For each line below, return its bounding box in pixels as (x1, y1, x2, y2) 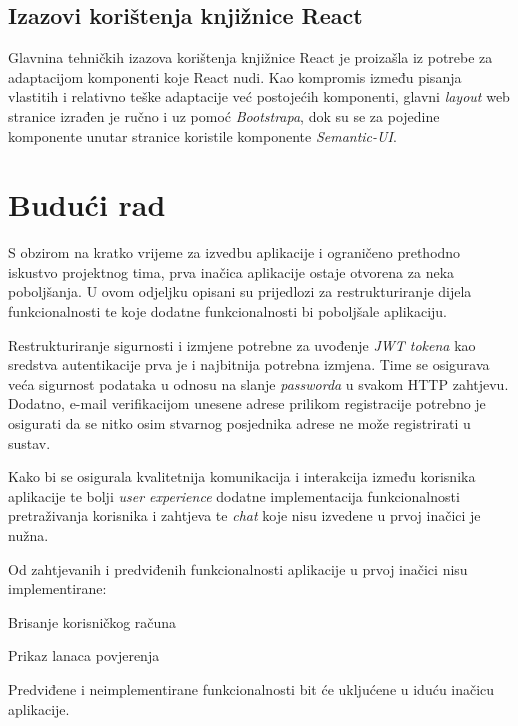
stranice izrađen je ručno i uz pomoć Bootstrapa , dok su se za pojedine (8, 105, 440, 126)
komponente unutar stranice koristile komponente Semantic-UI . (8, 125, 397, 146)
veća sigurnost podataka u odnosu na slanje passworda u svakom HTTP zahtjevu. (8, 373, 509, 394)
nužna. (8, 525, 49, 546)
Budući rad (8, 184, 166, 225)
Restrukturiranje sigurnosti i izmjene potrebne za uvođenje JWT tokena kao (8, 334, 476, 355)
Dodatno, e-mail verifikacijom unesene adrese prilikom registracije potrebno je (8, 393, 486, 414)
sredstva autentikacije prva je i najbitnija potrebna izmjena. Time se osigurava (8, 354, 490, 375)
